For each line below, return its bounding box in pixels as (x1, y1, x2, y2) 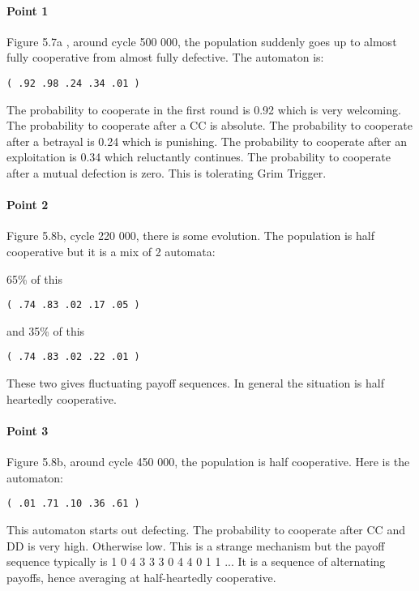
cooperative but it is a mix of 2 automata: (6, 243, 216, 259)
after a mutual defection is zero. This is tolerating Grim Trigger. (6, 165, 327, 182)
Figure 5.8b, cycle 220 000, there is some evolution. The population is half (6, 227, 374, 244)
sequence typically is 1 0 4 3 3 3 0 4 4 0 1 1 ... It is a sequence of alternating (6, 553, 386, 570)
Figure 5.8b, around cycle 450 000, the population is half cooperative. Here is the (6, 453, 410, 470)
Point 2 (6, 196, 49, 213)
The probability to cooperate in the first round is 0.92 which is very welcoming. (6, 101, 401, 118)
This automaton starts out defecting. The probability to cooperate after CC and (6, 520, 405, 537)
